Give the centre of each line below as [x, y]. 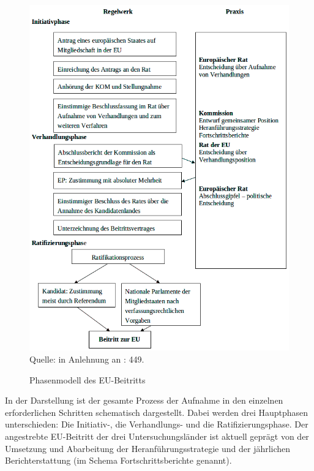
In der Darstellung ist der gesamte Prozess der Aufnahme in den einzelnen [144, 400]
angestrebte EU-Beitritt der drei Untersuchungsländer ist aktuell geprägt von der [157, 436]
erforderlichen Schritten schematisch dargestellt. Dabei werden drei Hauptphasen [157, 412]
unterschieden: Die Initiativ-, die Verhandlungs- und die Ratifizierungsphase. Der [157, 424]
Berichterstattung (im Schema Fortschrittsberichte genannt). [118, 460]
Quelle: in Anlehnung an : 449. [87, 359]
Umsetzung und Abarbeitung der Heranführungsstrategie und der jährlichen [148, 448]
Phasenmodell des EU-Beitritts [88, 379]
